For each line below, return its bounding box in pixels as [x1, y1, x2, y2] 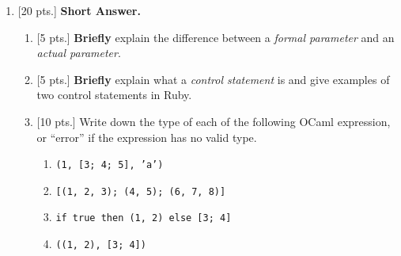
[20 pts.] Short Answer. [17, 2, 141, 18]
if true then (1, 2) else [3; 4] [55, 212, 232, 224]
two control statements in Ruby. [36, 86, 192, 103]
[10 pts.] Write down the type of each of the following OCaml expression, [36, 113, 391, 129]
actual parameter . [36, 44, 121, 61]
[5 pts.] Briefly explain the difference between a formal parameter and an [36, 29, 395, 45]
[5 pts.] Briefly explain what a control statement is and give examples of [36, 71, 390, 87]
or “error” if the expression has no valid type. [36, 128, 257, 145]
